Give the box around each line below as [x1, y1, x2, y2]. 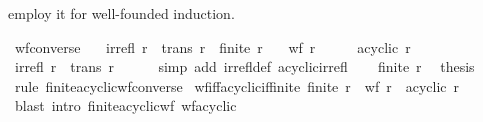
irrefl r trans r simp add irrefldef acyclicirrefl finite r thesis [14, 56, 475, 77]
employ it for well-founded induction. [8, 3, 235, 23]
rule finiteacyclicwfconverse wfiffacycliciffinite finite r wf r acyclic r [14, 75, 459, 96]
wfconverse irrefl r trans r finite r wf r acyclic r [14, 36, 411, 57]
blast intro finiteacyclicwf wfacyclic [14, 95, 237, 116]
